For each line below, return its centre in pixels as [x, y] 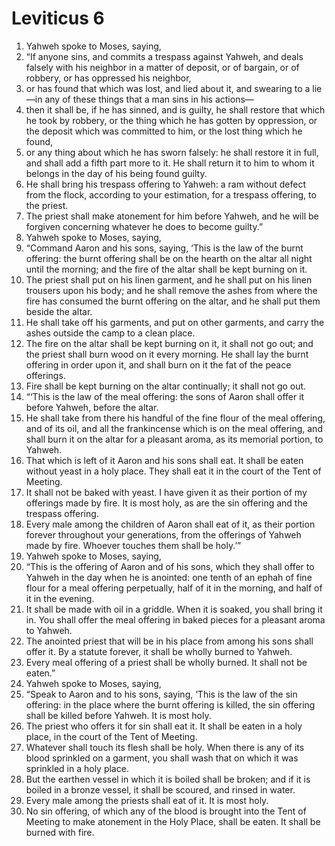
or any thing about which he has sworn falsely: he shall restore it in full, [172, 152]
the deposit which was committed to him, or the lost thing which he [164, 131]
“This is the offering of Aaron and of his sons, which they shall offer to [170, 566]
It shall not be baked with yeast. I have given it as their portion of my [166, 492]
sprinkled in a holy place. [77, 768]
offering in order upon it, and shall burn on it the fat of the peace [158, 364]
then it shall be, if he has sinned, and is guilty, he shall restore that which [175, 109]
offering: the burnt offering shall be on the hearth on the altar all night [169, 258]
